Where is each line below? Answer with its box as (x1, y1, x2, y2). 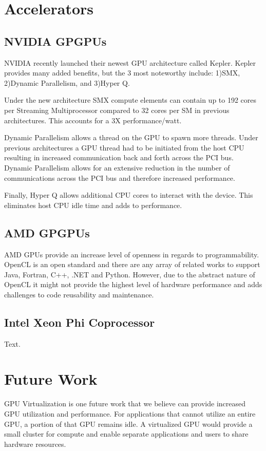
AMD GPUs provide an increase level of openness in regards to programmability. (4, 249, 259, 259)
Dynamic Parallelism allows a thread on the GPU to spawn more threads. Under (4, 132, 258, 143)
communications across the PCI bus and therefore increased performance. (4, 172, 235, 183)
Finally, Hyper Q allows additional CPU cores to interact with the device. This (4, 190, 253, 200)
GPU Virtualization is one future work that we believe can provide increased (4, 398, 246, 409)
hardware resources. (4, 438, 66, 449)
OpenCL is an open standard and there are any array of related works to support (4, 259, 260, 270)
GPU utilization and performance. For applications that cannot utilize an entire (4, 408, 256, 419)
